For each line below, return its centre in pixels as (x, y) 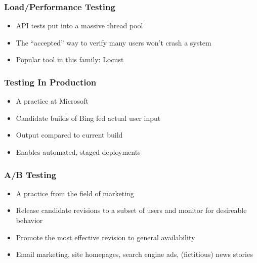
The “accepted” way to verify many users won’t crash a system (114, 42)
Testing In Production (50, 82)
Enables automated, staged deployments (78, 152)
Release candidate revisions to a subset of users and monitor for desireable (131, 210)
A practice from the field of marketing (75, 193)
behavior (29, 220)
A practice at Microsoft (52, 101)
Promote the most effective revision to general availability (105, 237)
